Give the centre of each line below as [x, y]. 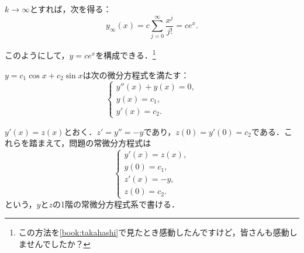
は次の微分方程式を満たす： [136, 74]
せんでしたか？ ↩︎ [58, 243]
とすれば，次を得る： [71, 9]
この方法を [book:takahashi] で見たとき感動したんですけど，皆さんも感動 [154, 232]
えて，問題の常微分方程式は [98, 143]
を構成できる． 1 [126, 54]
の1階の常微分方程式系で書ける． [116, 204]
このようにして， [37, 55]
